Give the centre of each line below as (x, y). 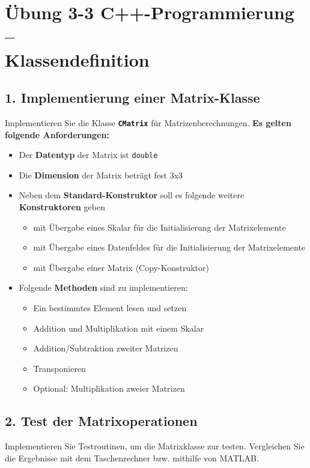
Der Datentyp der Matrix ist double (88, 155)
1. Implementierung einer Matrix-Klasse (132, 98)
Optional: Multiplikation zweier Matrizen (109, 388)
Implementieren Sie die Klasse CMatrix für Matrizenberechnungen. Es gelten (148, 122)
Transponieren (59, 368)
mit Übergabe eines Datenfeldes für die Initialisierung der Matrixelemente (169, 247)
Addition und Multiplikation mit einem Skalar (119, 328)
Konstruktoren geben (62, 207)
